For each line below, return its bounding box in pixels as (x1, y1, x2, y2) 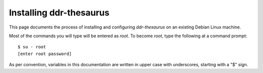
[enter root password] (18, 51, 72, 57)
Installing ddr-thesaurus (9, 7, 110, 18)
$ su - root (18, 44, 46, 50)
